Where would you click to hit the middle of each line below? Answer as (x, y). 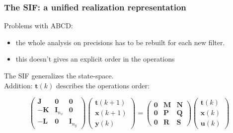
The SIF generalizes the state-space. (59, 75)
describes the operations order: (103, 85)
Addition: (18, 85)
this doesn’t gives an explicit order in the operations (95, 59)
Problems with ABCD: (39, 26)
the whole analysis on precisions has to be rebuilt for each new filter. (120, 42)
